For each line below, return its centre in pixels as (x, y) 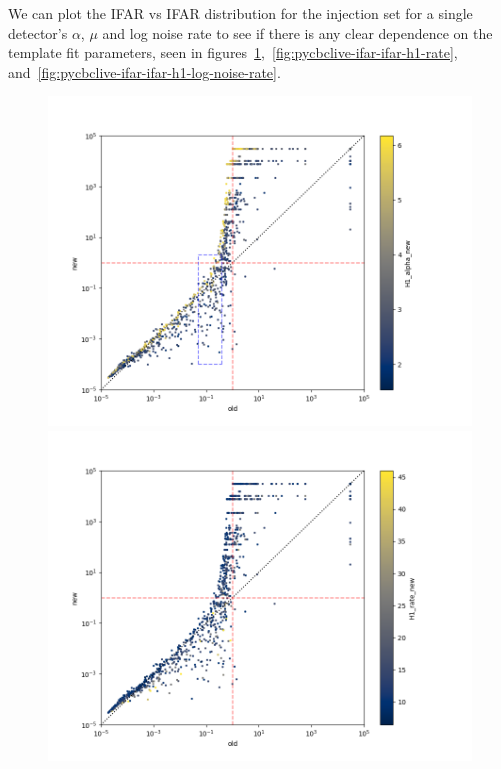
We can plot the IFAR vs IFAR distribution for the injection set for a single (240, 13)
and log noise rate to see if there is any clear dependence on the (297, 32)
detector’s (38, 32)
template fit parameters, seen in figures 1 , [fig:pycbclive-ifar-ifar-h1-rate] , (233, 52)
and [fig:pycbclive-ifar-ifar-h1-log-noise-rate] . (144, 71)
